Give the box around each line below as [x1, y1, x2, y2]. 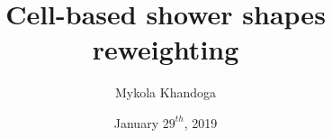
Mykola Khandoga [114, 83, 217, 102]
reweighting [92, 31, 239, 68]
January [113, 113, 159, 132]
